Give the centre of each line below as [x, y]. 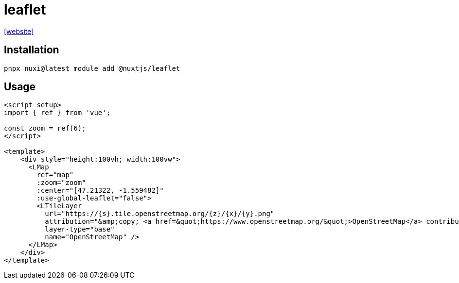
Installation [32, 50]
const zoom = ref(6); [45, 128]
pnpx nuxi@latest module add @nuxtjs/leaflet [92, 68]
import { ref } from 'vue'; [57, 113]
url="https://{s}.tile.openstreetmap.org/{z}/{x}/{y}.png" [160, 214]
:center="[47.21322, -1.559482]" [100, 191]
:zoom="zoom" [61, 183]
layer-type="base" [80, 229]
